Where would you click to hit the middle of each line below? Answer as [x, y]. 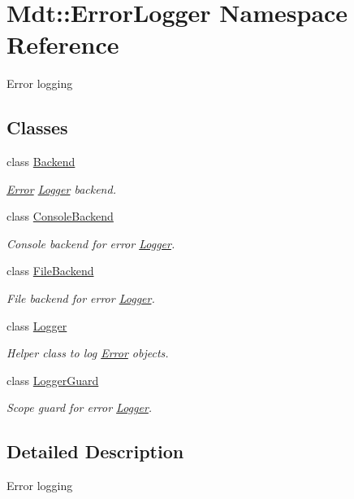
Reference [63, 44]
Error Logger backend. [61, 188]
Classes [37, 127]
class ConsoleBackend [60, 216]
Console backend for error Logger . [91, 243]
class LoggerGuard [53, 380]
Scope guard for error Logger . [80, 407]
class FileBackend [50, 271]
